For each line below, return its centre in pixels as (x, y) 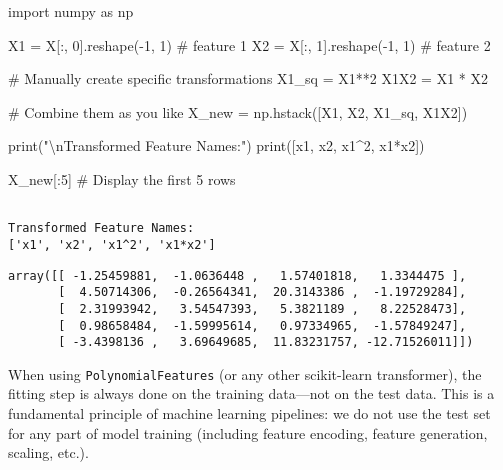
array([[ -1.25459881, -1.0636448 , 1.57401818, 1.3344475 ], (237, 275)
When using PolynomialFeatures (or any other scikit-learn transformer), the (245, 373)
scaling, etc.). (48, 452)
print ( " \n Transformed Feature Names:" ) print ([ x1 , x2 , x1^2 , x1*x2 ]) (216, 145)
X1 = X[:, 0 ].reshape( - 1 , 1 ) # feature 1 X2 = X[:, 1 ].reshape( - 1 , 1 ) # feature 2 (249, 44)
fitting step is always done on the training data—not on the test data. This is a (251, 393)
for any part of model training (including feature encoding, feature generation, (248, 432)
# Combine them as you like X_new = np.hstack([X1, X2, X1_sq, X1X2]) (238, 111)
